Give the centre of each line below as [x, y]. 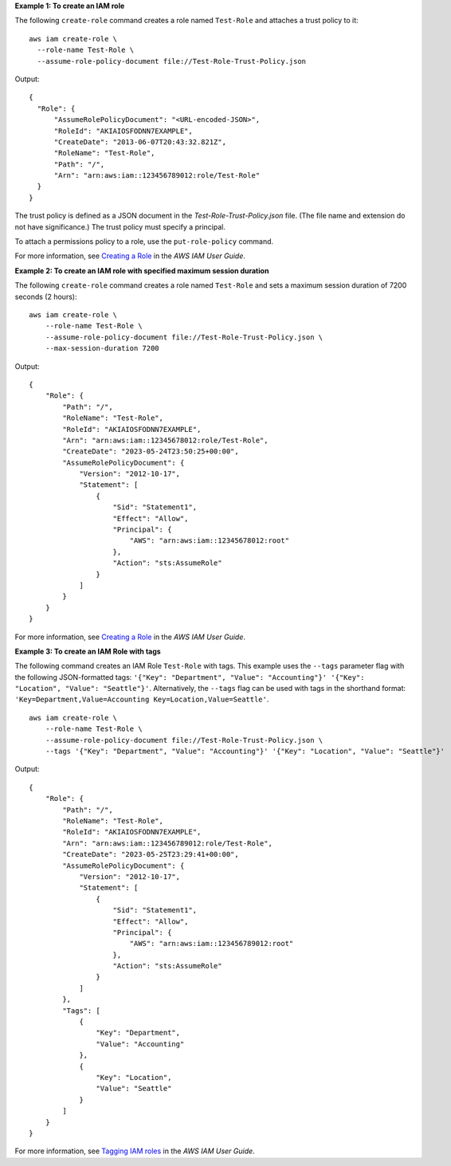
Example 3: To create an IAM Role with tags [88, 651]
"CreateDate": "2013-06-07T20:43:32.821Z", [140, 142]
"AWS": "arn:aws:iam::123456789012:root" [212, 944]
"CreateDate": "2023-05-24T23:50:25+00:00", [151, 451]
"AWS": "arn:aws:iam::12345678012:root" [210, 541]
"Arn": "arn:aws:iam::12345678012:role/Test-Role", [165, 440]
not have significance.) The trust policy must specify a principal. [120, 226]
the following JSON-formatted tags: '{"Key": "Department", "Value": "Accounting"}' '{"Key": [190, 677]
